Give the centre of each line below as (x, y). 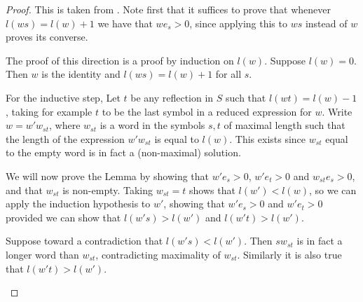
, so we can (333, 190)
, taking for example (49, 111)
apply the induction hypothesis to (78, 204)
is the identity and (81, 74)
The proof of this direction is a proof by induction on (120, 60)
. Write (337, 111)
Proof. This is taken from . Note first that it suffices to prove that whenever (168, 9)
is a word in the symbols (152, 125)
